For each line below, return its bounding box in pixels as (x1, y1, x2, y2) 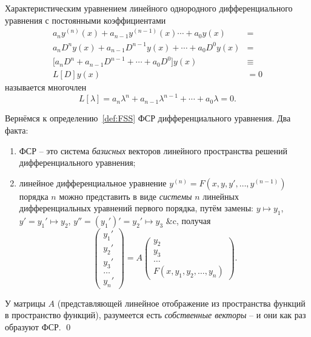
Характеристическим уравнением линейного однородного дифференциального (5, 2, 293, 14)
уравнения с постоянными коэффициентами (5, 13, 166, 26)
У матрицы (5, 296, 45, 309)
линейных (202, 189, 239, 202)
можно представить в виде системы (59, 189, 192, 202)
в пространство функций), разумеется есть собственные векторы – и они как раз (5, 308, 306, 321)
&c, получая (166, 214, 211, 227)
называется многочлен (5, 81, 87, 94)
